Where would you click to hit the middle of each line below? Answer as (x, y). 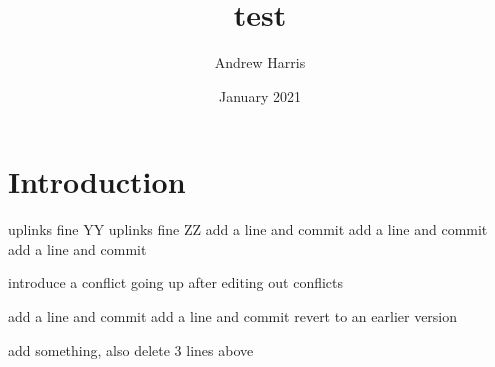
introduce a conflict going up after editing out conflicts (176, 282)
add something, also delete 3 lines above (131, 349)
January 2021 (260, 95)
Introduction (97, 181)
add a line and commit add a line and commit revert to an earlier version (233, 316)
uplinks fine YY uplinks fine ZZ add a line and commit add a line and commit (248, 229)
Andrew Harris (260, 62)
